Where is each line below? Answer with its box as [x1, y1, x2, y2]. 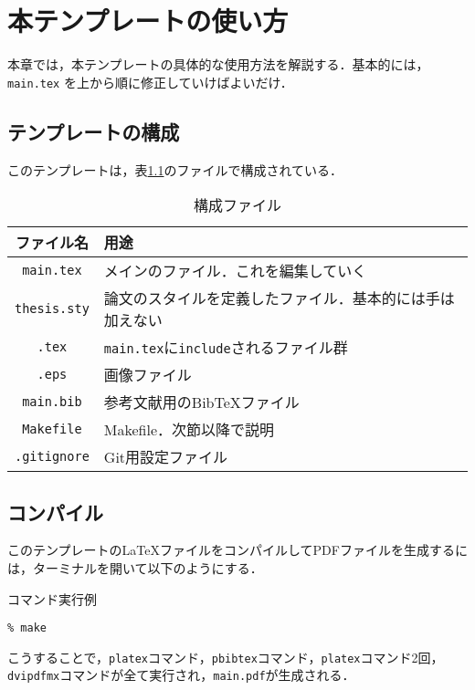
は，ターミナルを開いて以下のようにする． [7, 558, 263, 577]
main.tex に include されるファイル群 [103, 337, 348, 359]
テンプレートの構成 [7, 117, 180, 145]
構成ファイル [193, 194, 281, 216]
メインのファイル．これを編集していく [103, 260, 367, 282]
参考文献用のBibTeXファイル [103, 392, 300, 413]
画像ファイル [103, 364, 192, 386]
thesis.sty [15, 301, 90, 317]
